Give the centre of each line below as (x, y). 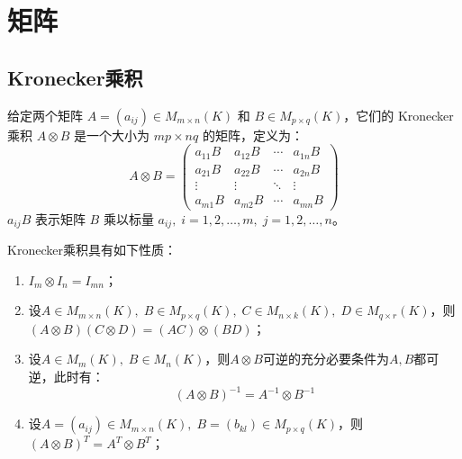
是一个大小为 (112, 135)
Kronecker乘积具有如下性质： (92, 250)
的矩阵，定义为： (253, 135)
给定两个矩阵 (45, 115)
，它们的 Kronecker (399, 115)
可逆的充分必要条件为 (326, 359)
